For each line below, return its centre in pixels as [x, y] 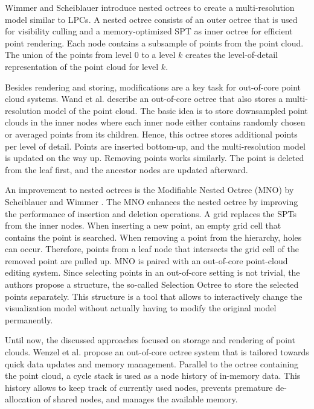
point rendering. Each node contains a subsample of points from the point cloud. [154, 43]
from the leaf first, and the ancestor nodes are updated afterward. [127, 169]
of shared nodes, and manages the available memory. [141, 399]
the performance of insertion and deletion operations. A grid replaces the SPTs [151, 213]
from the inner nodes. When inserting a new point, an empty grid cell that [143, 225]
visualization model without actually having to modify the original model [141, 308]
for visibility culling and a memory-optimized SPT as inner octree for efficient [149, 31]
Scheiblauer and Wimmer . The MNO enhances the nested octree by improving [152, 201]
